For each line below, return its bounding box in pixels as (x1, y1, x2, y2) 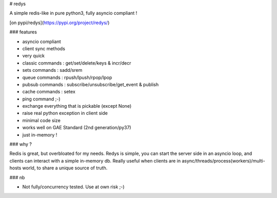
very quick (22, 53, 45, 59)
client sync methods (22, 45, 65, 51)
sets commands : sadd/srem (22, 67, 83, 73)
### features (9, 29, 37, 35)
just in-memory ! (22, 131, 57, 138)
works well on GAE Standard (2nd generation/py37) (22, 125, 131, 131)
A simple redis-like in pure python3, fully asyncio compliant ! (9, 10, 137, 16)
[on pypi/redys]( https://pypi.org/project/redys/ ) (9, 19, 110, 26)
